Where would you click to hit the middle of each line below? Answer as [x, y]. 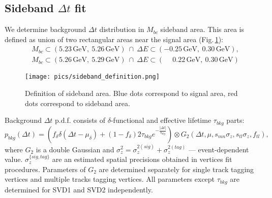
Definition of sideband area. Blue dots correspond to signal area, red [131, 93]
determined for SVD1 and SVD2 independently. [79, 189]
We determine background [46, 29]
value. [14, 159]
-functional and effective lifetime [161, 120]
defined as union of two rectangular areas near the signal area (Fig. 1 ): [114, 39]
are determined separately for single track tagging [176, 169]
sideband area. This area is [202, 29]
